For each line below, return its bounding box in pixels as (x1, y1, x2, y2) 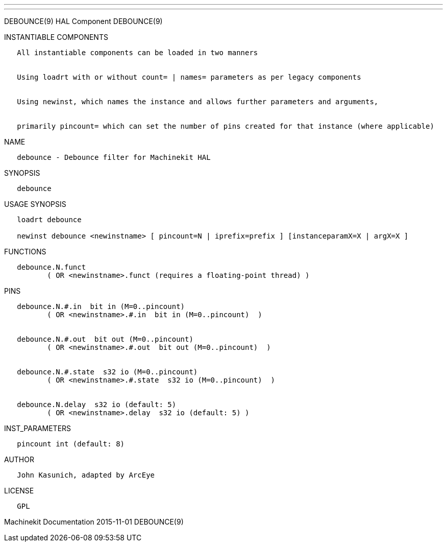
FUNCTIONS (4, 247, 46, 256)
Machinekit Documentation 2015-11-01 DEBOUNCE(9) (4, 517, 184, 526)
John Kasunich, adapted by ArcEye (17, 471, 155, 479)
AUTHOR (4, 455, 34, 464)
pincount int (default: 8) (17, 440, 125, 448)
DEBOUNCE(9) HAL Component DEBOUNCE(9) (4, 17, 163, 26)
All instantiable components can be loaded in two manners (17, 49, 258, 57)
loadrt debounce (17, 216, 82, 224)
